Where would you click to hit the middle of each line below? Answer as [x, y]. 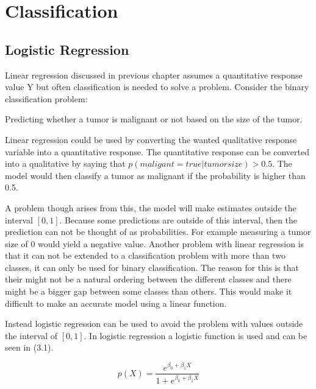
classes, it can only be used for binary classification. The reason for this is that [152, 267]
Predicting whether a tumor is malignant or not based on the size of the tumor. [154, 119]
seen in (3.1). [29, 347]
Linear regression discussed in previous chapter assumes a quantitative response [154, 75]
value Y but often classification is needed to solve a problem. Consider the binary [157, 87]
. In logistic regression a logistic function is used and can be [196, 335]
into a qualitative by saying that [65, 163]
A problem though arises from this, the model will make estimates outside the [151, 207]
